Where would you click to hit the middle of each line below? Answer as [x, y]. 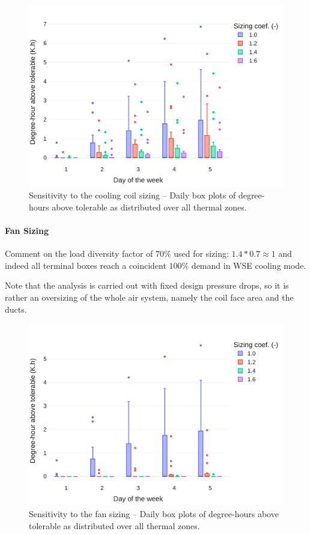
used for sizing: [201, 253]
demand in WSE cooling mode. [249, 265]
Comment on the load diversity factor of [79, 253]
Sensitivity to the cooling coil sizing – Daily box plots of [132, 195]
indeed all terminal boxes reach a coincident [86, 265]
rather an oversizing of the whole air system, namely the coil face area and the [149, 297]
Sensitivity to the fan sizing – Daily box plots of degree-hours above [154, 514]
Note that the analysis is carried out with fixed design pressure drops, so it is [147, 285]
